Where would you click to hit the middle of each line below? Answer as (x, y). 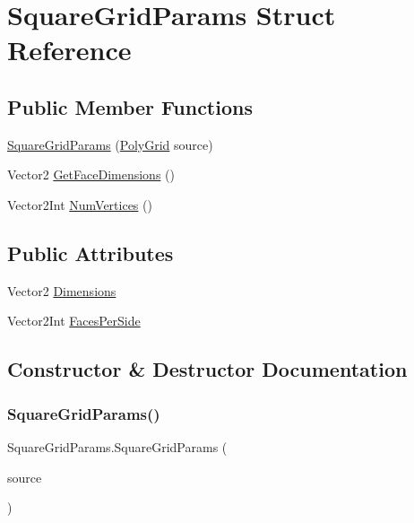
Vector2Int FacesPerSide (74, 321)
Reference (69, 50)
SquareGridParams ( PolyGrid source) (110, 144)
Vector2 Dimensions (62, 290)
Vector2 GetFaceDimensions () (91, 174)
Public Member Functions (130, 106)
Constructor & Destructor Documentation (207, 369)
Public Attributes (91, 253)
